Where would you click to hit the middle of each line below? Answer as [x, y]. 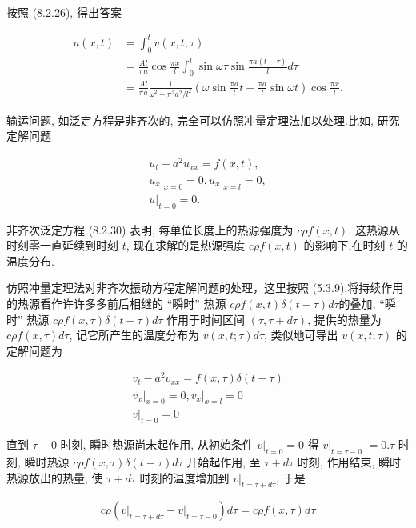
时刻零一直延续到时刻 [62, 245]
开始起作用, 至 [224, 461]
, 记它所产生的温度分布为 [134, 335]
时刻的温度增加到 [184, 477]
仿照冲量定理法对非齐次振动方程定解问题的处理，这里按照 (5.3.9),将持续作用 [205, 288]
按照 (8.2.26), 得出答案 [64, 12]
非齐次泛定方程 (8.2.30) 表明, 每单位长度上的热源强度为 [150, 229]
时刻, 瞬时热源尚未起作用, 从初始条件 [157, 444]
